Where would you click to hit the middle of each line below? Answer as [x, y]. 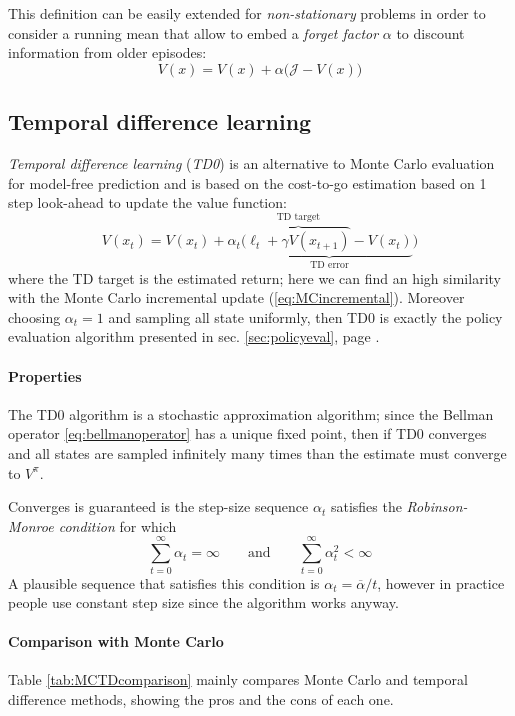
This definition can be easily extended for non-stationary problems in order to [247, 13]
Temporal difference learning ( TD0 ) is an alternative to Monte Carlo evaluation [251, 162]
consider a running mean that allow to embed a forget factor [193, 32]
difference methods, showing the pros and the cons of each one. [201, 699]
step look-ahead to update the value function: [147, 202]
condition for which [117, 525]
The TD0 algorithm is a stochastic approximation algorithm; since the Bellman [251, 413]
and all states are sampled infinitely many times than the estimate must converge [257, 453]
